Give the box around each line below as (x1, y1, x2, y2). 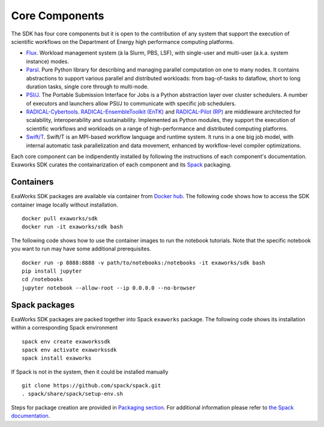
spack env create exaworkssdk (22, 338, 111, 345)
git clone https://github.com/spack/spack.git (22, 382, 161, 389)
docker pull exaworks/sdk (22, 215, 98, 222)
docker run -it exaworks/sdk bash (22, 223, 123, 231)
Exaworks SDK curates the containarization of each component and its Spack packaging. (11, 161, 232, 168)
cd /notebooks (22, 276, 63, 283)
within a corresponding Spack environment (11, 324, 118, 332)
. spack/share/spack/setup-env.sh (22, 390, 123, 398)
